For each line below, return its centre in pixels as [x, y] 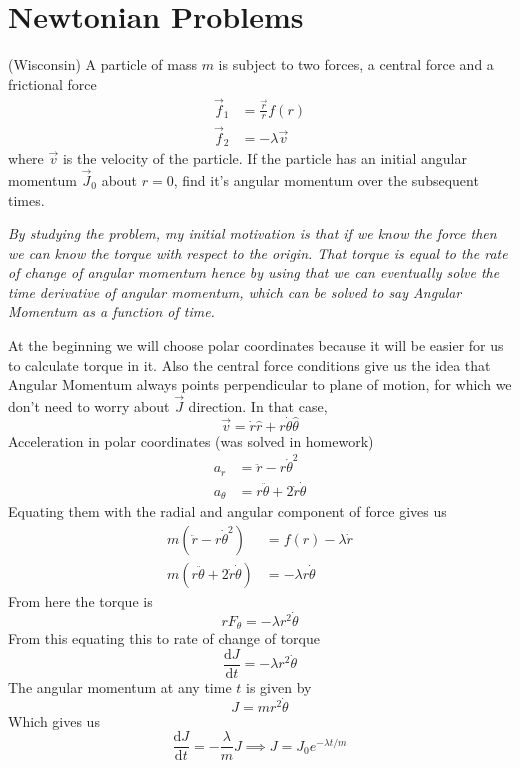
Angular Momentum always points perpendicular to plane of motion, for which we [260, 384]
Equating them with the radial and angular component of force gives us [227, 511]
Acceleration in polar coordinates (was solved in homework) [191, 440]
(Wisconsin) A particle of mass [102, 64]
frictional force [52, 83]
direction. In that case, [258, 406]
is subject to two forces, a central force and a [356, 64]
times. [26, 199]
